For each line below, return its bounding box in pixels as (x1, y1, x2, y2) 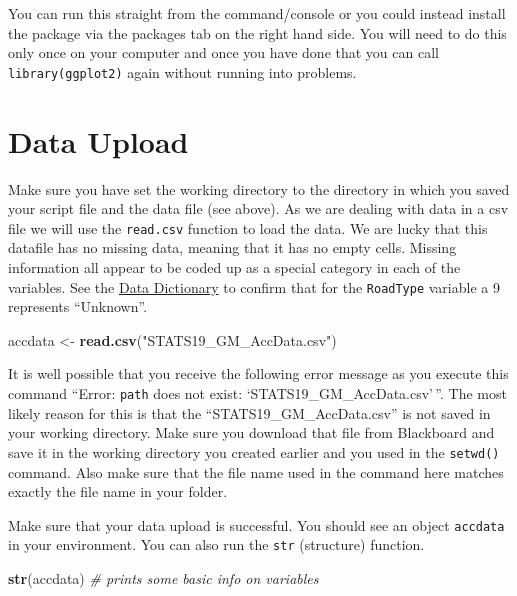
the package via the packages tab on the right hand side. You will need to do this (8, 22, 507, 43)
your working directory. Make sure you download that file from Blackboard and (8, 422, 495, 443)
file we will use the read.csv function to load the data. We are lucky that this (8, 217, 488, 238)
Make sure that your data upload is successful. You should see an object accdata (8, 514, 505, 535)
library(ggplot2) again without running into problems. (8, 61, 357, 82)
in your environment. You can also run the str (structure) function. (8, 534, 425, 555)
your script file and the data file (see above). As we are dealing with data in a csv (8, 198, 509, 219)
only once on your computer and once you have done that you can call (8, 42, 439, 63)
